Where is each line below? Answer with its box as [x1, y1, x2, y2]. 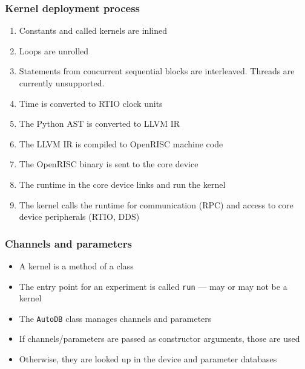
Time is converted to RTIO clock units [19, 97, 163, 109]
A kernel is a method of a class [19, 259, 134, 272]
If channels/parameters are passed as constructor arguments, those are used [19, 332, 300, 345]
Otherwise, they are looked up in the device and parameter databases [19, 353, 277, 365]
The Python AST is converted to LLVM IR [19, 117, 180, 130]
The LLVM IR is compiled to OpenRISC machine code [19, 137, 223, 150]
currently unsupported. [19, 77, 105, 89]
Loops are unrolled [19, 44, 89, 57]
